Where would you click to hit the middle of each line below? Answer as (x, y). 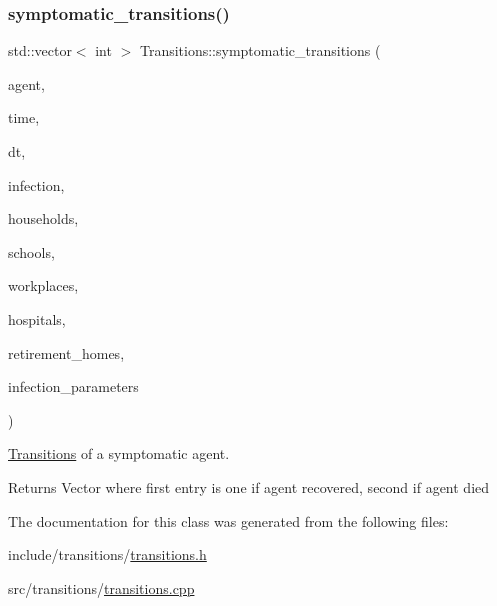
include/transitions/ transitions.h (107, 554)
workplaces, (43, 285)
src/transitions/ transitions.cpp (101, 587)
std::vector (40, 50)
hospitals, (37, 318)
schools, (31, 251)
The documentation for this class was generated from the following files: (228, 520)
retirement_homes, (66, 352)
